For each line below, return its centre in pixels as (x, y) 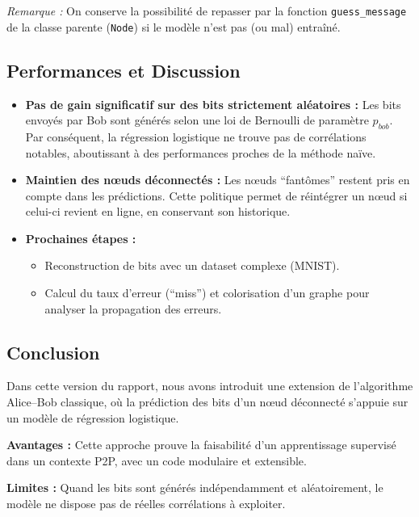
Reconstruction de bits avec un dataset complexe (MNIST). (192, 265)
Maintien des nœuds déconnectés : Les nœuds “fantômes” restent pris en (218, 180)
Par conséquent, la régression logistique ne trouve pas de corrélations (196, 136)
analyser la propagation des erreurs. (133, 308)
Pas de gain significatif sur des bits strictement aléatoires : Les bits (213, 104)
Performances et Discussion (124, 70)
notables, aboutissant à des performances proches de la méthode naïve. (201, 152)
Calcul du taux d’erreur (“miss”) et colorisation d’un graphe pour (207, 293)
